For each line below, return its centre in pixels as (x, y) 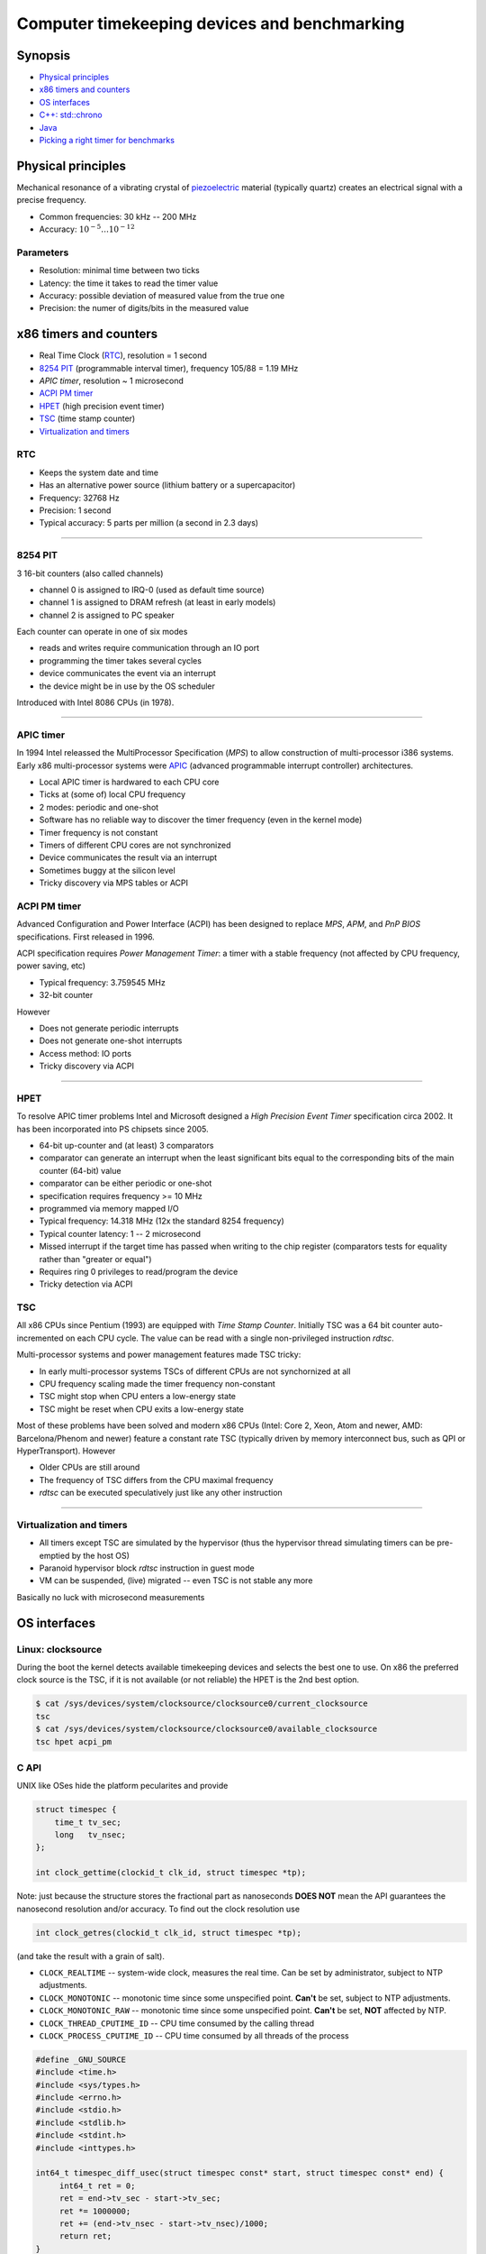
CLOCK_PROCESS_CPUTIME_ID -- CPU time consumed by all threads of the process (194, 2035)
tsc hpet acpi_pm (74, 1741)
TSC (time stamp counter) (87, 418)
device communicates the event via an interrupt (127, 673)
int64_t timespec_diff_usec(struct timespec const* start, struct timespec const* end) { (240, 2173)
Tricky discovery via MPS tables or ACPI (114, 883)
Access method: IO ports (85, 1053)
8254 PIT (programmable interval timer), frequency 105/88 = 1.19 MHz (169, 368)
